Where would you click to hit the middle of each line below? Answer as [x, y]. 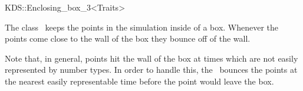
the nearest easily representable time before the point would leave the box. [139, 81]
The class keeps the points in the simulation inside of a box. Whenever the [142, 27]
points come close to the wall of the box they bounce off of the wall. [128, 38]
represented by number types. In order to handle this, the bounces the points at [151, 70]
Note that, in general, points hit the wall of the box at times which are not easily [151, 58]
